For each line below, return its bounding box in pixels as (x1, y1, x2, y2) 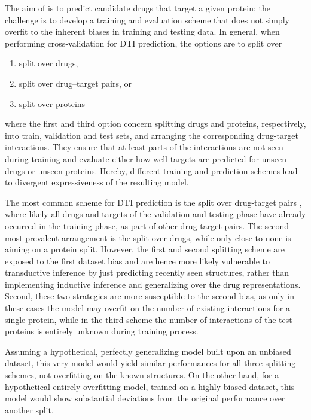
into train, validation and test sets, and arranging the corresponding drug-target (5, 129, 299, 141)
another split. (5, 403, 54, 416)
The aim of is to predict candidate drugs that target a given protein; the (5, 2, 271, 14)
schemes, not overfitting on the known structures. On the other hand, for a (5, 369, 279, 381)
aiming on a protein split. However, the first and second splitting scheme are (5, 243, 285, 255)
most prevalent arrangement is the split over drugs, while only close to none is (5, 231, 291, 244)
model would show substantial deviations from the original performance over (5, 392, 285, 404)
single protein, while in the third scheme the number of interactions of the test (5, 313, 292, 325)
